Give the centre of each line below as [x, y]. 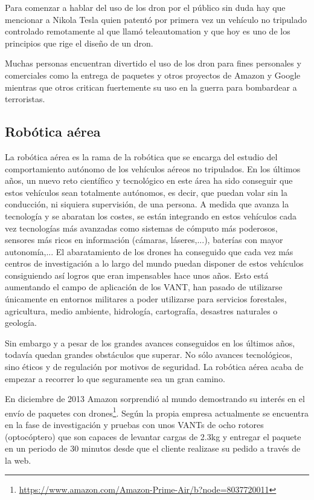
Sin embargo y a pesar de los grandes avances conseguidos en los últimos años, [150, 343]
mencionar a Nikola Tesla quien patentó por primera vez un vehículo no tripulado [156, 19]
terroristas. [25, 99]
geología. [21, 323]
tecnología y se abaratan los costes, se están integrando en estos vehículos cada [151, 216]
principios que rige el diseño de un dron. [79, 43]
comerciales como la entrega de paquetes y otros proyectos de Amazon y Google [153, 75]
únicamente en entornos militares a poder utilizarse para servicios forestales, [146, 299]
